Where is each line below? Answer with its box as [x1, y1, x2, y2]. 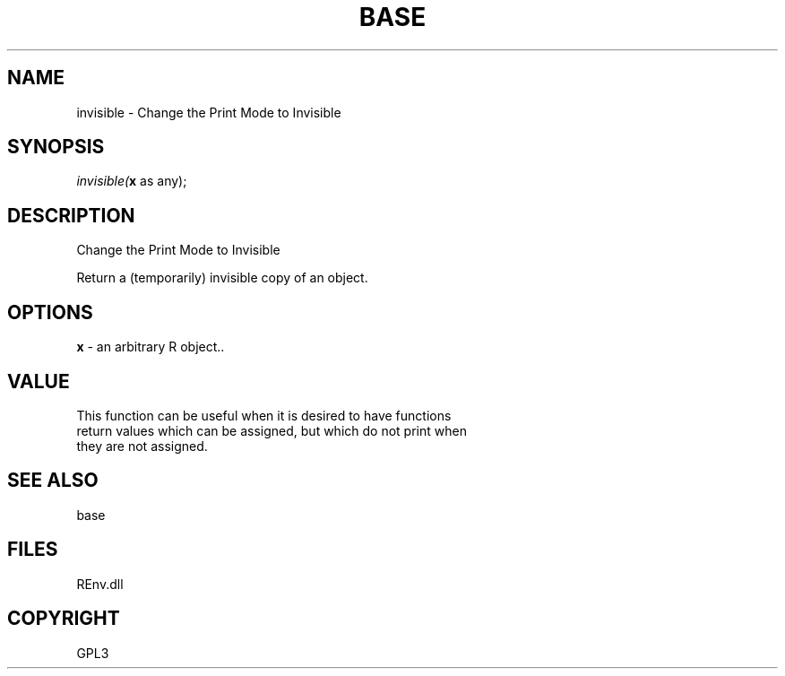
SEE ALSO [7, 469, 99, 492]
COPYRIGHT [7, 607, 120, 630]
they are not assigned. [76, 438, 208, 454]
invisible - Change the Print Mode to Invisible [76, 104, 341, 120]
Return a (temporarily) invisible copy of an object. [76, 270, 368, 286]
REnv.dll [76, 576, 124, 592]
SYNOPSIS [7, 135, 105, 159]
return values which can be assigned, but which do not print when [76, 422, 467, 438]
